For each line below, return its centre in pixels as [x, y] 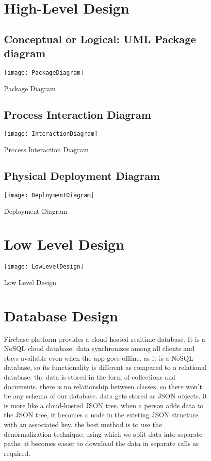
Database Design [61, 315]
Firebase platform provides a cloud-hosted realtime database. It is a [105, 339]
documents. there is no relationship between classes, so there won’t [103, 386]
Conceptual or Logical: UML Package [100, 39]
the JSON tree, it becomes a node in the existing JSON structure [101, 415]
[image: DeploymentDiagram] [49, 195]
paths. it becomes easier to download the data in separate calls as [101, 443]
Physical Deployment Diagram [82, 176]
